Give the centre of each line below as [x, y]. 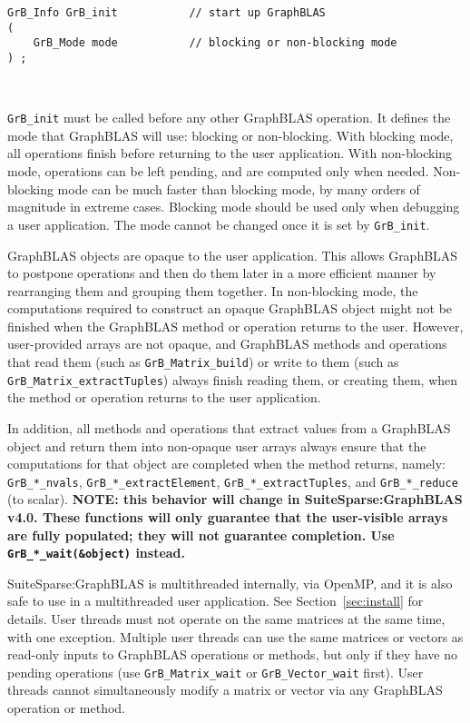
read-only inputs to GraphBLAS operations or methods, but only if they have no [232, 654]
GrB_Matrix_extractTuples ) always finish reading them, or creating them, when [233, 379]
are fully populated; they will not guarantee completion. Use [201, 535]
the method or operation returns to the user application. [164, 397]
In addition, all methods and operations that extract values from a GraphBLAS [229, 427]
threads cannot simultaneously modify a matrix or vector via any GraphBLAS [225, 690]
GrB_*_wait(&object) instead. [97, 553]
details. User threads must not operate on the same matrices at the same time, [226, 619]
